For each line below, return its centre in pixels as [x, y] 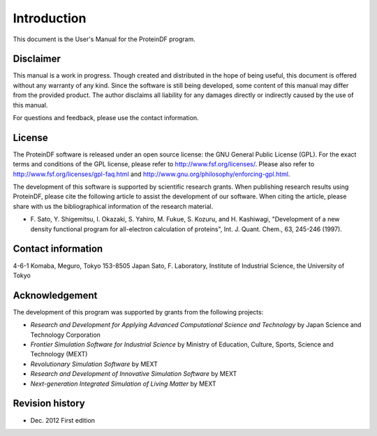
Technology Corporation [66, 335]
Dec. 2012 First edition [63, 420]
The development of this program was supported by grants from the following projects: [138, 312]
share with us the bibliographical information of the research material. [113, 206]
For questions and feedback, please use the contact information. [106, 118]
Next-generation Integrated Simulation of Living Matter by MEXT [123, 384]
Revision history [49, 404]
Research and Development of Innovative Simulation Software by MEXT [134, 374]
